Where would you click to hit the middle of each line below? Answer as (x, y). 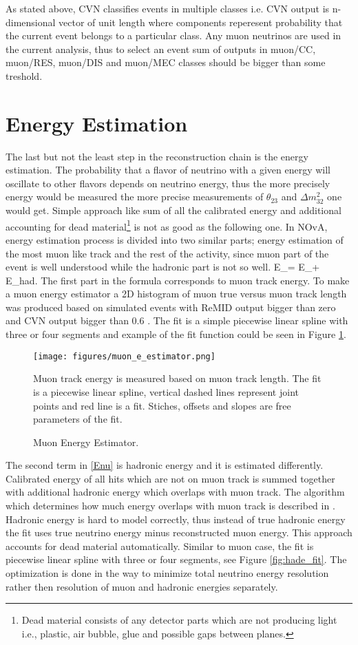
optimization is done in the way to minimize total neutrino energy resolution (167, 573)
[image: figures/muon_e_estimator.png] (124, 356)
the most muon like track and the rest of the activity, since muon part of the (167, 253)
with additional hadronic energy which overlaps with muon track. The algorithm (175, 492)
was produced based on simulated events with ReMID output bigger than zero (171, 307)
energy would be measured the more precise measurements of (135, 197)
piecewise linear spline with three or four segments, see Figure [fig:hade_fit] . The (176, 559)
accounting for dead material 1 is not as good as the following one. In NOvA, (167, 225)
